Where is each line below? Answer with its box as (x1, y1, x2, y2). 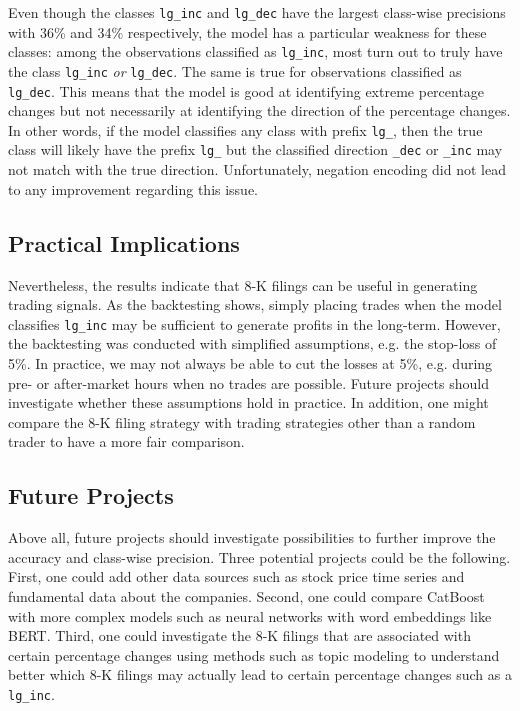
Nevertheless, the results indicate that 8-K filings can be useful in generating (8, 274, 478, 295)
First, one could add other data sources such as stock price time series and (8, 566, 465, 587)
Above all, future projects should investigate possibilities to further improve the (8, 527, 496, 548)
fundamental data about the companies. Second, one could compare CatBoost (8, 585, 485, 606)
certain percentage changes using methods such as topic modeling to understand (8, 644, 500, 665)
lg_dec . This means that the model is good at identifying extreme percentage (8, 80, 485, 101)
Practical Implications (8, 227, 240, 258)
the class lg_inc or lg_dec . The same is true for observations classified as (8, 60, 462, 81)
